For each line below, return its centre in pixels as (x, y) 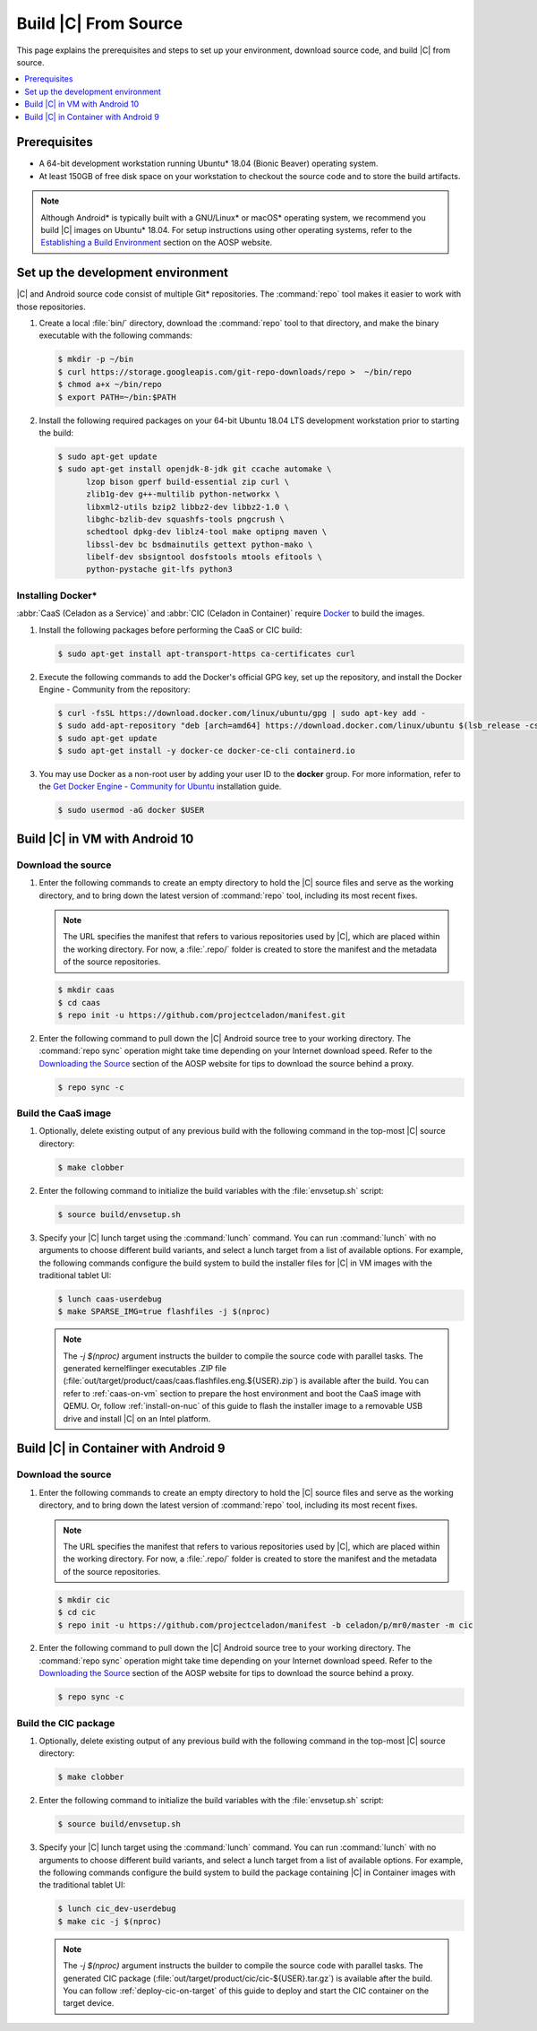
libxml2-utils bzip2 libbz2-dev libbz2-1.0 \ (188, 507)
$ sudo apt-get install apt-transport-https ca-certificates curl (206, 653)
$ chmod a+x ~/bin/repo (110, 385)
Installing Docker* (57, 595)
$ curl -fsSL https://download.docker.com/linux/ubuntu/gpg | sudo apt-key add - (242, 713)
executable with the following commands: (115, 335)
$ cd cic (77, 1612)
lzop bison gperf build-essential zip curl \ (188, 481)
